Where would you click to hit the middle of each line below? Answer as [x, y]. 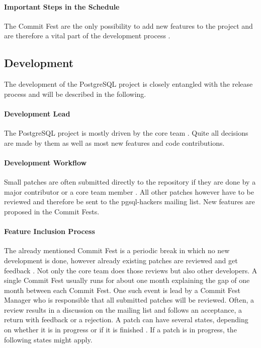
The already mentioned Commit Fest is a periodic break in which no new [117, 250]
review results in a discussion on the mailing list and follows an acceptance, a [123, 309]
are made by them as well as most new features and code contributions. [114, 142]
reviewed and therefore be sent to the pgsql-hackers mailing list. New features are [129, 201]
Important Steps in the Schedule [62, 6]
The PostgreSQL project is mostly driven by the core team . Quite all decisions [126, 133]
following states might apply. [48, 339]
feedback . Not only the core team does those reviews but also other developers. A [131, 270]
